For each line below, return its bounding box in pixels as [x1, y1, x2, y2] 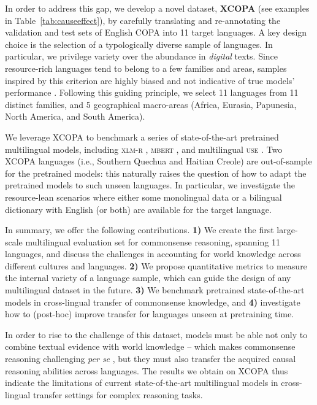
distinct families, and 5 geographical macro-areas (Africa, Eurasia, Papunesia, [5, 98, 297, 110]
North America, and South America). [5, 110, 145, 123]
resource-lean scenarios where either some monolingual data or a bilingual [5, 190, 282, 203]
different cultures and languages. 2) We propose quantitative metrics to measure [5, 259, 307, 272]
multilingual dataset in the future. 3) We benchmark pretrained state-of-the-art [5, 283, 305, 296]
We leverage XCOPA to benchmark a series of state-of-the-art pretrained [5, 130, 279, 143]
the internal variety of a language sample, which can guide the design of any [5, 271, 291, 284]
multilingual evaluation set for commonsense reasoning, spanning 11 [25, 235, 280, 248]
